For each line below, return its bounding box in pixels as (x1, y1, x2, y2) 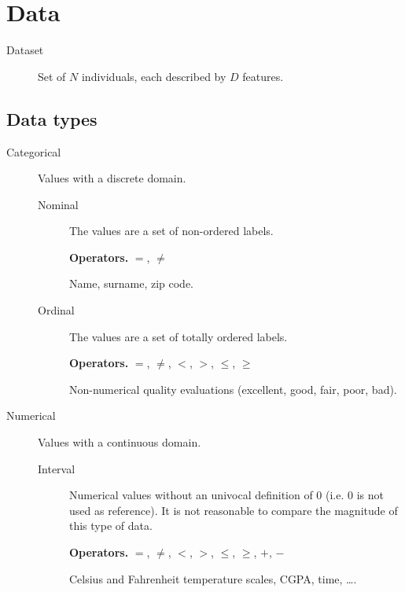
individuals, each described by (81, 68, 226, 84)
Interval (38, 460, 75, 476)
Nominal (38, 196, 79, 212)
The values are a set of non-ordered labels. (69, 222, 274, 239)
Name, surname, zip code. (69, 275, 193, 292)
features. (242, 68, 284, 84)
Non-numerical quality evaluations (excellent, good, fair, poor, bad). (69, 381, 397, 397)
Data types (6, 106, 98, 131)
